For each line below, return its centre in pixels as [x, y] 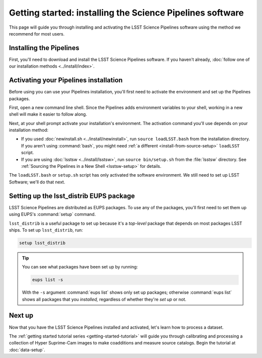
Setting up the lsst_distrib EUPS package [72, 196]
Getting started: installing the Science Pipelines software [126, 13]
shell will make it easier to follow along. [48, 114]
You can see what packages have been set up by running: [80, 267]
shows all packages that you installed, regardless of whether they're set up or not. [104, 299]
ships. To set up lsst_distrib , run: [46, 230]
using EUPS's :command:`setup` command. [52, 215]
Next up [21, 315]
